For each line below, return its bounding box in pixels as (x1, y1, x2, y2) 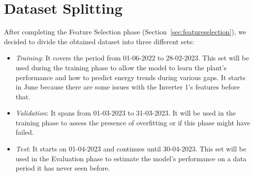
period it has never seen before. (15, 163, 110, 173)
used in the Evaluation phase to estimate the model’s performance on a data (15, 153, 247, 163)
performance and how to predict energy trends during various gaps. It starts (15, 72, 246, 82)
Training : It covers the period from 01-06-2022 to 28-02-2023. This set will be (15, 53, 249, 63)
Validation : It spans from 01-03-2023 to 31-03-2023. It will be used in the (15, 108, 236, 118)
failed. (15, 127, 34, 137)
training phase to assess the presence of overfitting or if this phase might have (15, 117, 251, 127)
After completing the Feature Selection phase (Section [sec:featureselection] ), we (4, 27, 247, 37)
